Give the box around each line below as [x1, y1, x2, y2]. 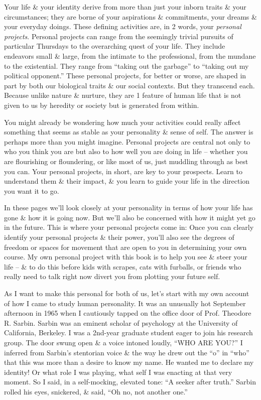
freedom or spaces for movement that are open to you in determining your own [4, 241, 247, 252]
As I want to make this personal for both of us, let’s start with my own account [4, 288, 249, 299]
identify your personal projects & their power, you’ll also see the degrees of [4, 232, 234, 242]
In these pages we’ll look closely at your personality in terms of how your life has [4, 202, 253, 213]
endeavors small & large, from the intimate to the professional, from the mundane [4, 50, 256, 61]
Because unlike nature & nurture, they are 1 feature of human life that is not [4, 90, 241, 100]
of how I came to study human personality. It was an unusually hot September [4, 298, 246, 308]
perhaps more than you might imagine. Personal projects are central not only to [4, 136, 250, 147]
